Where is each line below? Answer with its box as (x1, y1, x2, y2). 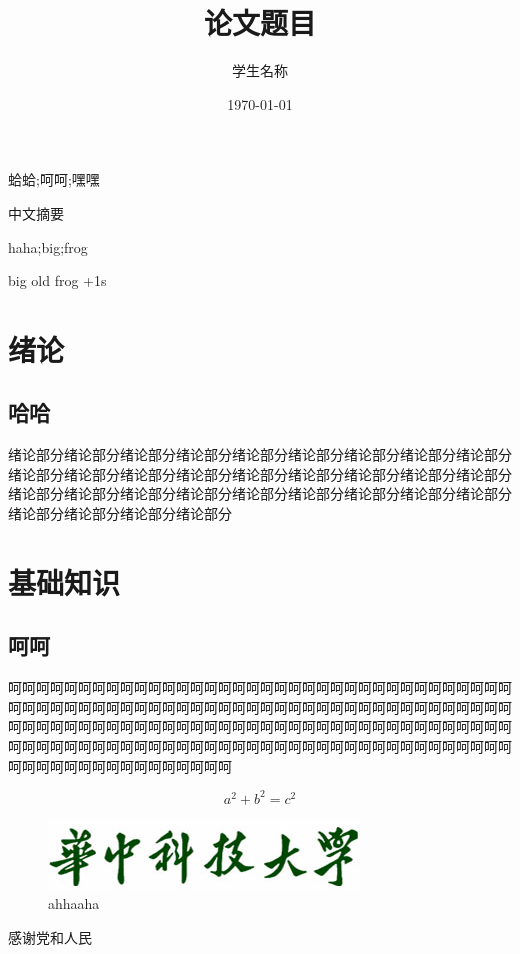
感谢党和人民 (8, 926, 92, 947)
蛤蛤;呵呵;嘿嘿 (8, 169, 100, 190)
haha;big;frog (8, 236, 88, 257)
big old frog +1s (8, 270, 107, 291)
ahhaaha (48, 893, 100, 914)
